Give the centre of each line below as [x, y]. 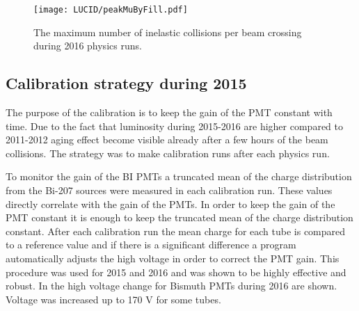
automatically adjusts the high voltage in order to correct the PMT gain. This [173, 258]
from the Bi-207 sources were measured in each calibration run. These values [169, 190]
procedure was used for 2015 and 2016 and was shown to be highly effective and [176, 272]
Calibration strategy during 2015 [126, 83]
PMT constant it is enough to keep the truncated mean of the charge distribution [179, 217]
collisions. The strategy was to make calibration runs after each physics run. [168, 153]
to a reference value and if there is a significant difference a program [151, 245]
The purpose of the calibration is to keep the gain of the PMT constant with [169, 112]
